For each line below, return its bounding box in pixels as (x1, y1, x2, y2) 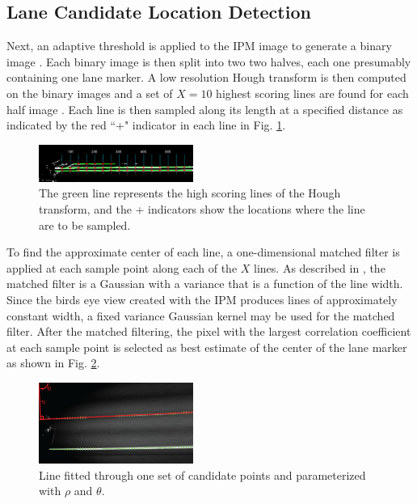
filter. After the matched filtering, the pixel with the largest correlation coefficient (6, 323, 411, 340)
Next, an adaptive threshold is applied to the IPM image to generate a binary (6, 37, 392, 54)
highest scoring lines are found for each (216, 84, 409, 101)
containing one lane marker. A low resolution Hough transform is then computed (6, 69, 406, 86)
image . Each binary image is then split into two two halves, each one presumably (6, 53, 411, 70)
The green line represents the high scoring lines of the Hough (39, 184, 341, 201)
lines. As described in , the (254, 259, 385, 276)
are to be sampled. (39, 216, 131, 233)
